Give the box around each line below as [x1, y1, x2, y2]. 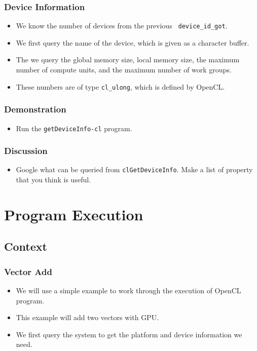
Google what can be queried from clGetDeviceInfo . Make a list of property [16, 164, 253, 175]
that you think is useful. [16, 174, 91, 185]
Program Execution [4, 204, 143, 224]
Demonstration [4, 103, 66, 115]
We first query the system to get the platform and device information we [16, 329, 242, 339]
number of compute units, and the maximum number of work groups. [16, 64, 232, 75]
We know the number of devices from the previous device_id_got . [16, 20, 228, 31]
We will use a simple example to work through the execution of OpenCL [16, 285, 241, 296]
